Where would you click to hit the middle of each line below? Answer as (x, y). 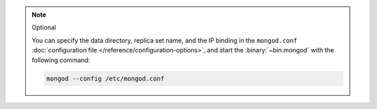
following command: (61, 60)
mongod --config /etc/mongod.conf (105, 78)
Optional (44, 27)
